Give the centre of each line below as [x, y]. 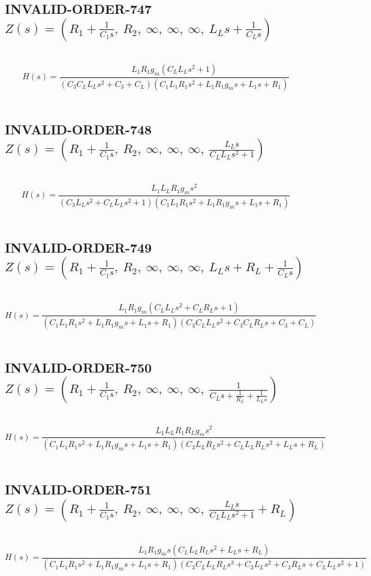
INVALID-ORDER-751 [79, 489]
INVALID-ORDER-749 [79, 247]
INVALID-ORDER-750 [79, 367]
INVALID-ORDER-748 [79, 129]
